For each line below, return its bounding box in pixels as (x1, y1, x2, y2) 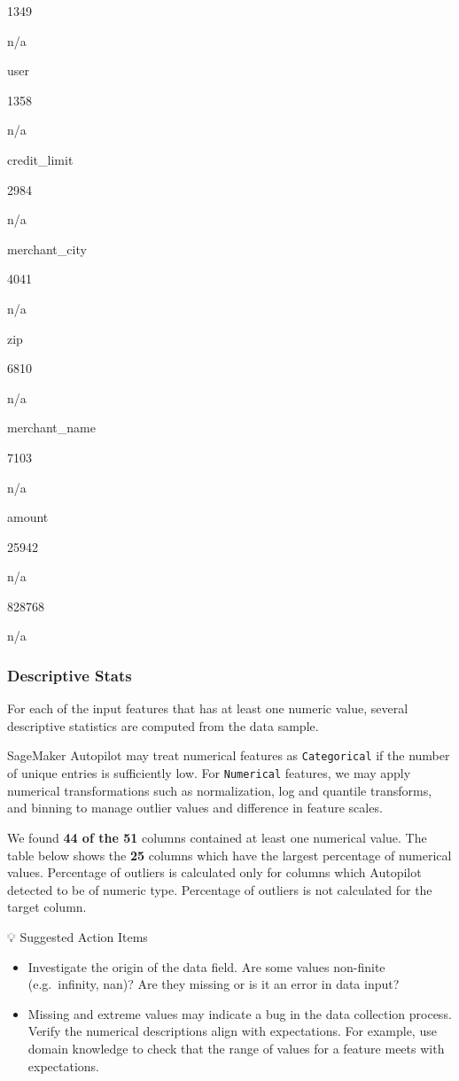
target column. (7, 898, 87, 916)
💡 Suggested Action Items (7, 927, 148, 945)
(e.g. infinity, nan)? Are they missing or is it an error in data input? (27, 975, 400, 993)
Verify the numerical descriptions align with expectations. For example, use (27, 1022, 437, 1040)
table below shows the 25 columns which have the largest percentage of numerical (7, 845, 452, 864)
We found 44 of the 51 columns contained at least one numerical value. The (7, 828, 427, 846)
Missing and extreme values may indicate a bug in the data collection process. (27, 1004, 452, 1023)
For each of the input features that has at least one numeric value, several (7, 699, 408, 718)
